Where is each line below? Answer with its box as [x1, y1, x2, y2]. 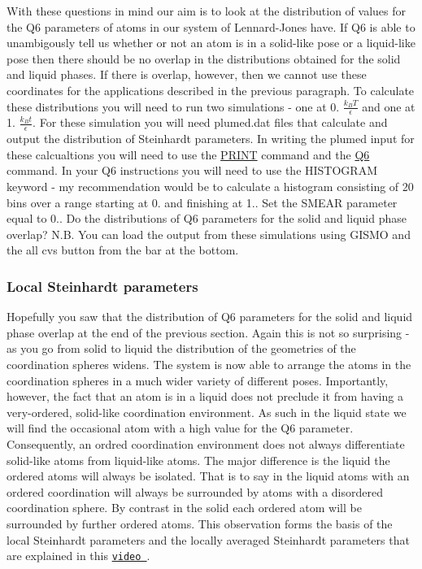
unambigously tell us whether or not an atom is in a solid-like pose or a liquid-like [7, 34, 415, 51]
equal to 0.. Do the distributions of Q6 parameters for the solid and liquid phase [7, 210, 407, 227]
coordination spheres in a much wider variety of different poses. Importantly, [7, 371, 389, 389]
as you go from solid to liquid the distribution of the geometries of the [7, 340, 356, 357]
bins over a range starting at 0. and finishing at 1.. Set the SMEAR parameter [7, 193, 398, 211]
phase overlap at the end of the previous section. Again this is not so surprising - [7, 324, 410, 341]
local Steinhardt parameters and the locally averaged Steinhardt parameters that [7, 531, 410, 548]
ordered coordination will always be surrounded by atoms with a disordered [7, 483, 384, 500]
